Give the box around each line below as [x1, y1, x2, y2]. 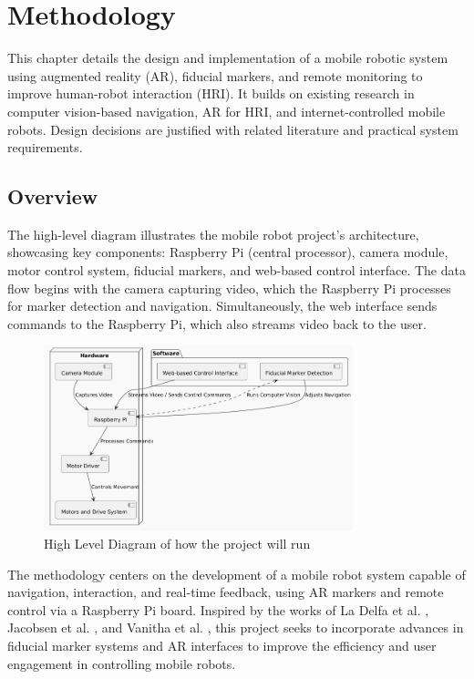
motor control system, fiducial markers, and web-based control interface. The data [7, 261, 466, 280]
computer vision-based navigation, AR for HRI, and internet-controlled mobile [7, 101, 446, 120]
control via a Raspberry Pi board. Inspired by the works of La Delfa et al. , [7, 600, 429, 619]
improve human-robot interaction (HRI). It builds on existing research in [7, 84, 415, 103]
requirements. [7, 138, 83, 157]
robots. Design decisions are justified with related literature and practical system [7, 119, 459, 139]
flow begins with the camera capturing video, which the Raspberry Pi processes [7, 278, 451, 297]
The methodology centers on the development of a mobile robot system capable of [7, 564, 466, 583]
